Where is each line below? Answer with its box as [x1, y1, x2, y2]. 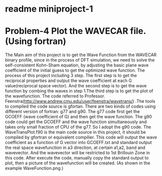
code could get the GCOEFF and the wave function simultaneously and [5, 119, 147, 125]
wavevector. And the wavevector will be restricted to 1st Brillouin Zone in [5, 150, 150, 156]
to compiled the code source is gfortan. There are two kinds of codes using [5, 103, 156, 110]
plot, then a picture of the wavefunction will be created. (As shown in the [5, 160, 150, 166]
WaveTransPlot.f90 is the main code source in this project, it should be [5, 129, 146, 135]
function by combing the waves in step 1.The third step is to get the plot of [5, 88, 154, 94]
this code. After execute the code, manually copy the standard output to [5, 155, 149, 161]
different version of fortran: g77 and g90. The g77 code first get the [5, 109, 140, 114]
